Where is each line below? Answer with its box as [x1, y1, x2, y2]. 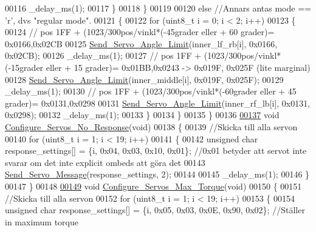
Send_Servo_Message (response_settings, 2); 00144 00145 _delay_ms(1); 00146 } [5, 168, 310, 181]
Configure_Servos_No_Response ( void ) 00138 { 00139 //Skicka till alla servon [5, 120, 298, 133]
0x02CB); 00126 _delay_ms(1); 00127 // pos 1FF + [5, 49, 202, 62]
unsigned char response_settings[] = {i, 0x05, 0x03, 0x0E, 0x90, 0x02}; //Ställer [5, 204, 305, 216]
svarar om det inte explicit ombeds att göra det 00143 [5, 156, 205, 168]
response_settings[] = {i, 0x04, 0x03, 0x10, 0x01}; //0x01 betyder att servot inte [5, 144, 307, 157]
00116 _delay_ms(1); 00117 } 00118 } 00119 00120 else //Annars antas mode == [5, 2, 311, 14]
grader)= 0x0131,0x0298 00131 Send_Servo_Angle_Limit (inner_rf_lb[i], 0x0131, [5, 96, 311, 109]
